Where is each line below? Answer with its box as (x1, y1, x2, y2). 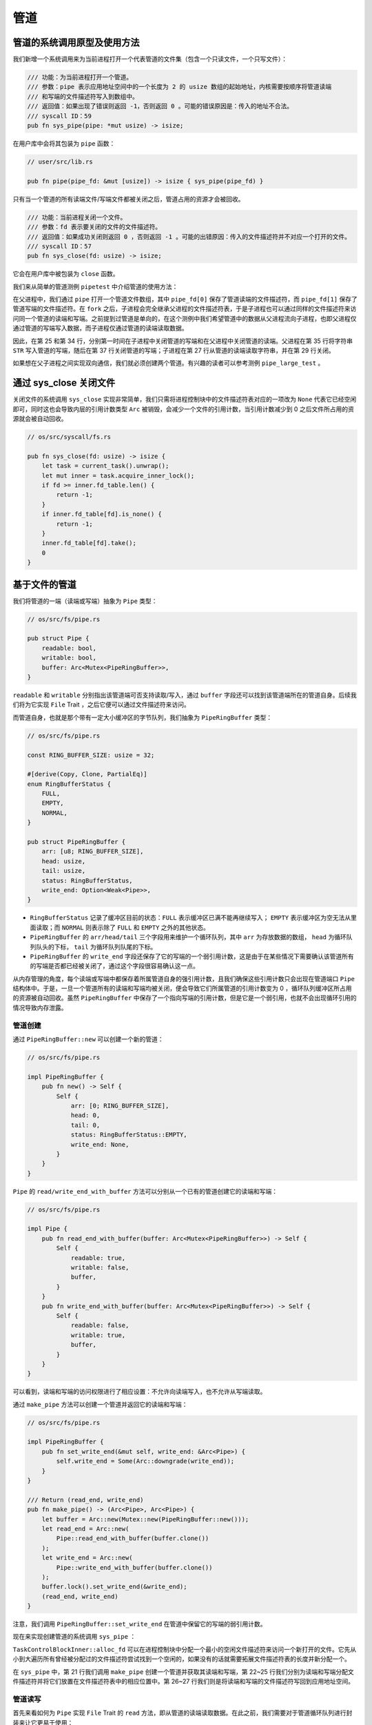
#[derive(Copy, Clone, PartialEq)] (27, 770, 147, 778)
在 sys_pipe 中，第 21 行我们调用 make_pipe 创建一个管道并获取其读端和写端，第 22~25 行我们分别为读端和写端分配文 (12, 1667, 354, 1676)
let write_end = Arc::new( (41, 1554, 134, 1562)
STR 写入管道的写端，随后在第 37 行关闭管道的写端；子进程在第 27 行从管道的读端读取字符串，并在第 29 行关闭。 (12, 346, 335, 355)
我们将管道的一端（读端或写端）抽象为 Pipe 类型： (12, 597, 158, 605)
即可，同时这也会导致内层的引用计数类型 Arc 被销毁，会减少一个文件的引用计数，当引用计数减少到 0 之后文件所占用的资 (12, 404, 354, 413)
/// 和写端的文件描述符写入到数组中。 (27, 92, 139, 100)
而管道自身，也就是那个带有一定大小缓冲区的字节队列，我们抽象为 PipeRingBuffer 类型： (12, 713, 272, 721)
